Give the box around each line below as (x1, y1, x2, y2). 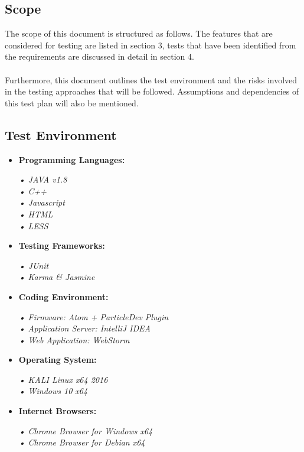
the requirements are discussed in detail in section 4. (5, 50, 194, 63)
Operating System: (18, 353, 97, 366)
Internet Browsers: (18, 405, 97, 417)
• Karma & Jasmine (18, 271, 95, 283)
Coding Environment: (18, 290, 109, 303)
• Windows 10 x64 (18, 385, 88, 397)
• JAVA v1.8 (18, 173, 67, 186)
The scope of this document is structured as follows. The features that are (5, 27, 273, 40)
